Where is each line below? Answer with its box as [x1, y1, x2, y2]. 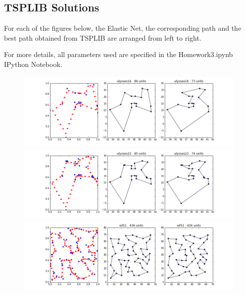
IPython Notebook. [4, 59, 62, 69]
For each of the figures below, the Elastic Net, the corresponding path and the [4, 23, 242, 33]
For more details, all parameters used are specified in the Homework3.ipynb [4, 49, 233, 59]
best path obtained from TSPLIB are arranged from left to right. [4, 32, 201, 43]
